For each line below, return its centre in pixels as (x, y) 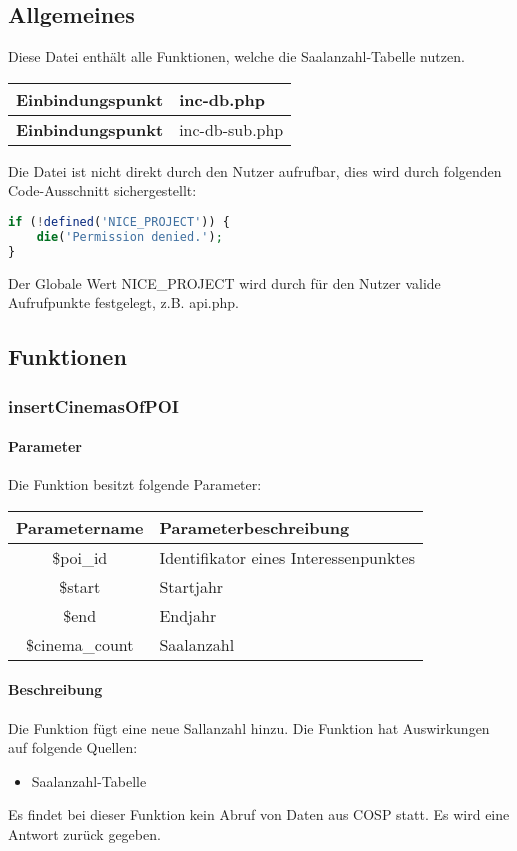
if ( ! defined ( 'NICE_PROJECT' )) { (119, 221)
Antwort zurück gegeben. (84, 833)
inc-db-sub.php (231, 129)
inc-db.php (222, 99)
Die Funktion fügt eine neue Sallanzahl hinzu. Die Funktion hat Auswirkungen (249, 727)
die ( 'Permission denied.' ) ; (129, 236)
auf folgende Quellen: (73, 747)
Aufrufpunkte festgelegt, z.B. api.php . (123, 302)
